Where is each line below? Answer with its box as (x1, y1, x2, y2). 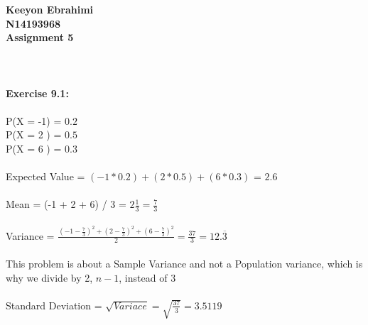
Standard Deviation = (6, 297, 102, 312)
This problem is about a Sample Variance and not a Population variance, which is (6, 256, 363, 271)
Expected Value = (6, 169, 85, 184)
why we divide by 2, (6, 270, 93, 285)
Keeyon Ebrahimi (6, 2, 94, 16)
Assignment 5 (6, 30, 74, 45)
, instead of (119, 270, 168, 285)
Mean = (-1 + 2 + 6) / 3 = (6, 197, 126, 211)
